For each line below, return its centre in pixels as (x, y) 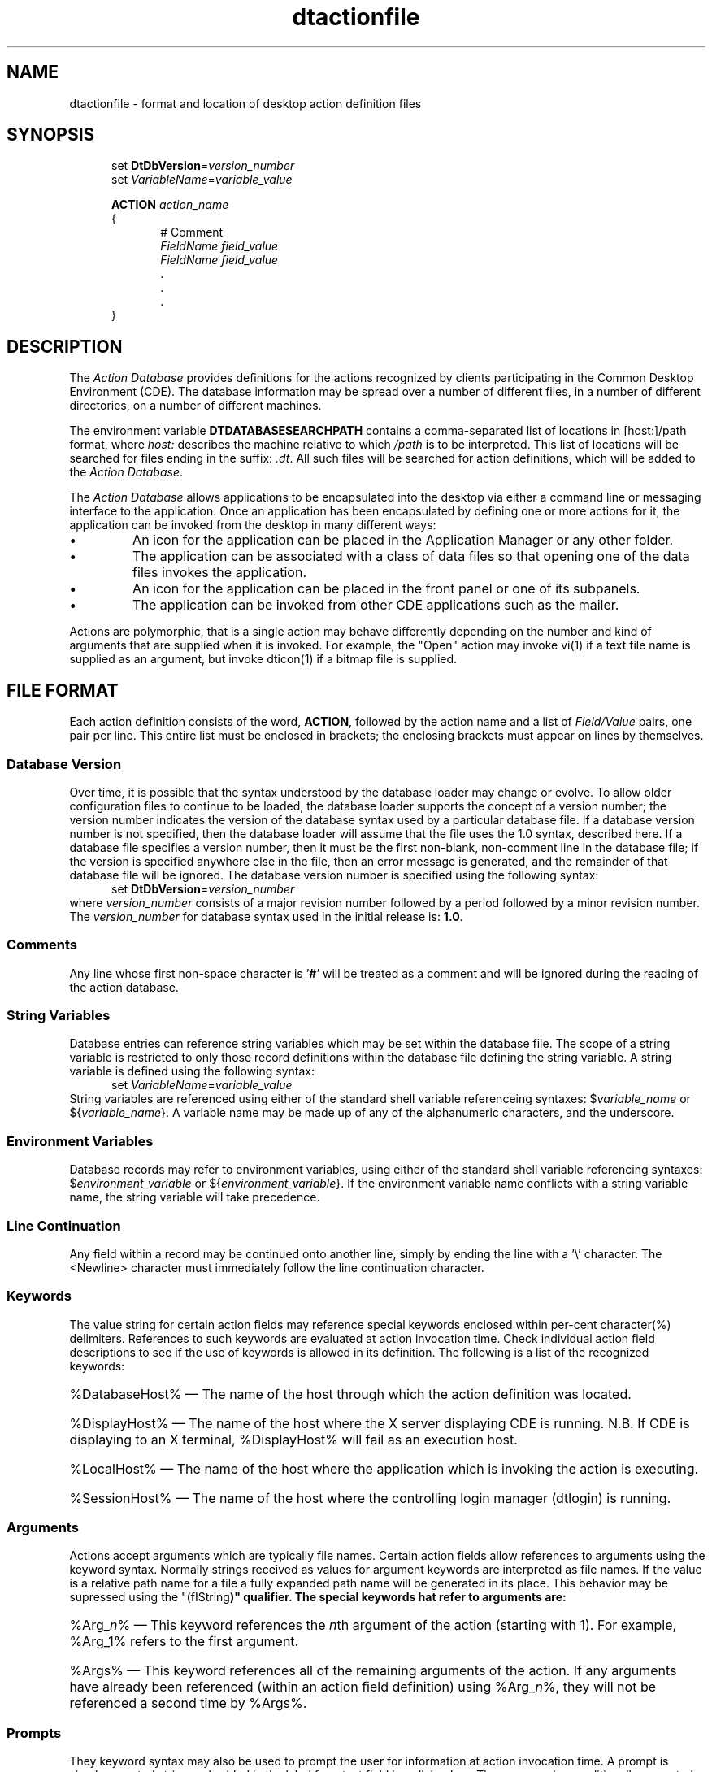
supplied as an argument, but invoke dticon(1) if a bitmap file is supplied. (263, 659)
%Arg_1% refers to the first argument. (184, 1642)
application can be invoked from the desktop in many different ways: (253, 525)
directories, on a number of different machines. (195, 406)
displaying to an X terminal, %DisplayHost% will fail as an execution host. (293, 1439)
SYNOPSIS (51, 135)
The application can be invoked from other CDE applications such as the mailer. (376, 605)
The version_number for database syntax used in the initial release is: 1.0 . (266, 916)
